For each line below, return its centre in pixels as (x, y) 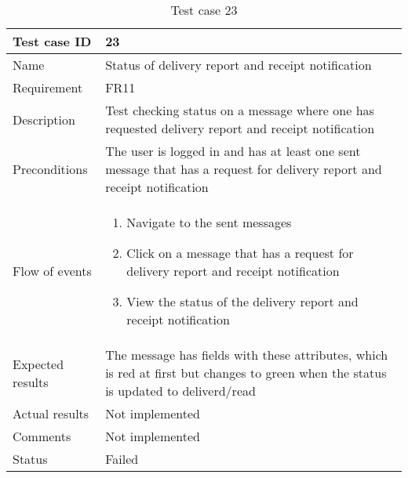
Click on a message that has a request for (240, 253)
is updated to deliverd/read (180, 391)
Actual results (51, 413)
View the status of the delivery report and (242, 301)
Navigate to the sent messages (209, 222)
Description (44, 119)
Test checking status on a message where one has (240, 110)
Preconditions (50, 169)
